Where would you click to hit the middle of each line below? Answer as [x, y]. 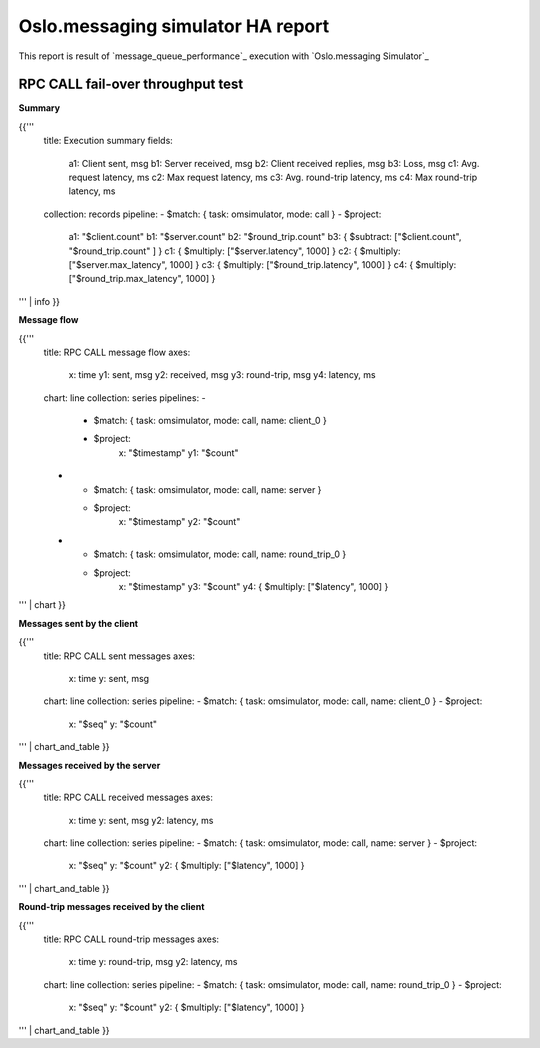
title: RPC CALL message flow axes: [117, 352]
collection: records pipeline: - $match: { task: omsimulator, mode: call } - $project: [212, 214]
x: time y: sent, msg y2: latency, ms [141, 820]
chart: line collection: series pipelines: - [124, 397]
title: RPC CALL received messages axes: [128, 797]
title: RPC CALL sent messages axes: [119, 656]
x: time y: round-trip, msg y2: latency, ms [153, 962]
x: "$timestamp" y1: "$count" [178, 452]
